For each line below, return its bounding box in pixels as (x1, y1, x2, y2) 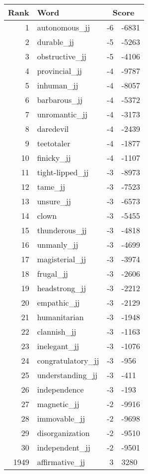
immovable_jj (37, 413, 85, 424)
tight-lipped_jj (37, 166, 89, 178)
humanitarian (37, 311, 84, 323)
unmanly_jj (37, 239, 78, 250)
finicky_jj (37, 152, 71, 163)
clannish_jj (37, 326, 76, 337)
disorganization (37, 427, 90, 439)
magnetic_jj (37, 398, 79, 410)
